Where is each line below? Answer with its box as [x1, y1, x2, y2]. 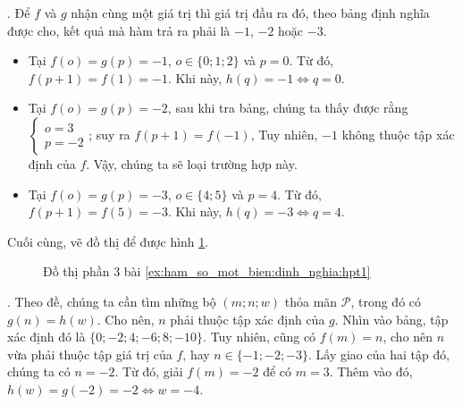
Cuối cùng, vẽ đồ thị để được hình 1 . [7, 232, 209, 250]
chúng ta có [7, 362, 71, 381]
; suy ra [88, 124, 130, 143]
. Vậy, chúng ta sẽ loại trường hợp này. [86, 154, 298, 173]
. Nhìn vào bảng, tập [334, 309, 449, 328]
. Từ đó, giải [114, 362, 183, 381]
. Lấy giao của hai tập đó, [308, 344, 450, 363]
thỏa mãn [284, 291, 338, 310]
